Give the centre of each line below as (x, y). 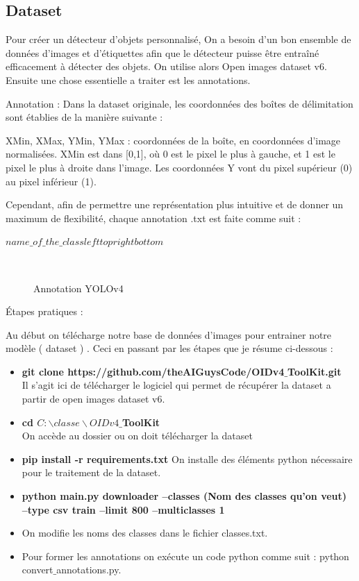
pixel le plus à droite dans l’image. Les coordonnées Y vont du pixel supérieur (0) (179, 167)
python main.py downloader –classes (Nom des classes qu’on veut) (184, 496)
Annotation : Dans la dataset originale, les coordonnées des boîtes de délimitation (179, 103)
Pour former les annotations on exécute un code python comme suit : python (185, 556)
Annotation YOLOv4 (78, 288)
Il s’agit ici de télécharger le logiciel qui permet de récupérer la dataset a (176, 385)
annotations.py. (89, 570)
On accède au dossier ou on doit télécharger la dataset (137, 436)
